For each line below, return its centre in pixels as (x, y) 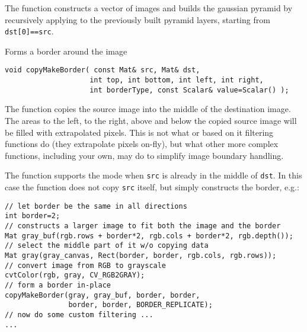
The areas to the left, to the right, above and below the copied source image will (151, 120)
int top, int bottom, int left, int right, (177, 80)
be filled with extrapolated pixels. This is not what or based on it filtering (139, 132)
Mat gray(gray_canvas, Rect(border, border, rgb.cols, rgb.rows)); (141, 255)
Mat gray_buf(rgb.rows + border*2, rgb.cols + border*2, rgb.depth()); (149, 236)
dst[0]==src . (29, 31)
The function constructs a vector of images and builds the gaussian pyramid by (149, 8)
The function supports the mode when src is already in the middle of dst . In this (153, 175)
